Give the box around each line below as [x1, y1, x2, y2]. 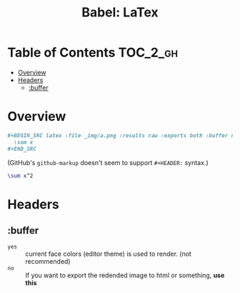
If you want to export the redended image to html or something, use [25, 271, 225, 279]
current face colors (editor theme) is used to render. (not [25, 249, 191, 258]
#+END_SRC [7, 145, 37, 152]
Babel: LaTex [81, 4, 159, 21]
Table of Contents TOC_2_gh [7, 44, 179, 61]
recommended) [25, 257, 71, 266]
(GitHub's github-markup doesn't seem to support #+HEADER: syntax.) [7, 158, 209, 167]
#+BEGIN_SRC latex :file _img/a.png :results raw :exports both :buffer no [7, 131, 238, 139]
